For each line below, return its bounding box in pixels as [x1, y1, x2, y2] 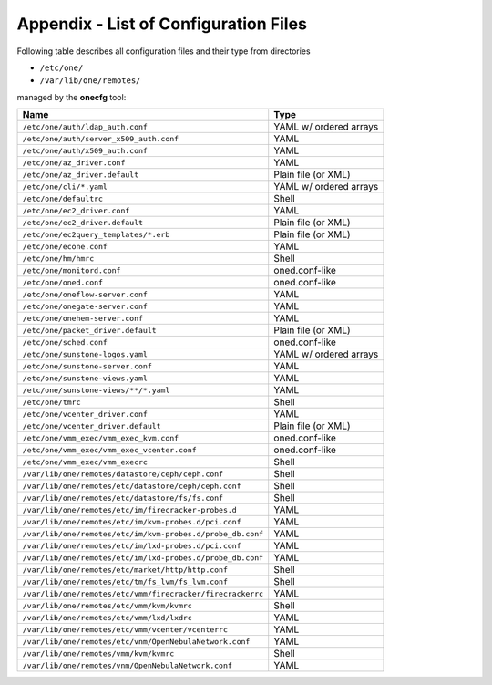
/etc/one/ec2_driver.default [22, 217, 144, 227]
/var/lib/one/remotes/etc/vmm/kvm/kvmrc [22, 600, 193, 610]
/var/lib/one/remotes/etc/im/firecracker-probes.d [22, 504, 237, 514]
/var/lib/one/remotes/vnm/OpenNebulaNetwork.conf [22, 660, 232, 670]
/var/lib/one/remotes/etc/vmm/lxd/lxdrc [22, 612, 193, 622]
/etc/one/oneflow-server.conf [22, 289, 148, 299]
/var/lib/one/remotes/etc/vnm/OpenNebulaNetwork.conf [22, 637, 251, 647]
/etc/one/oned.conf [22, 277, 104, 287]
